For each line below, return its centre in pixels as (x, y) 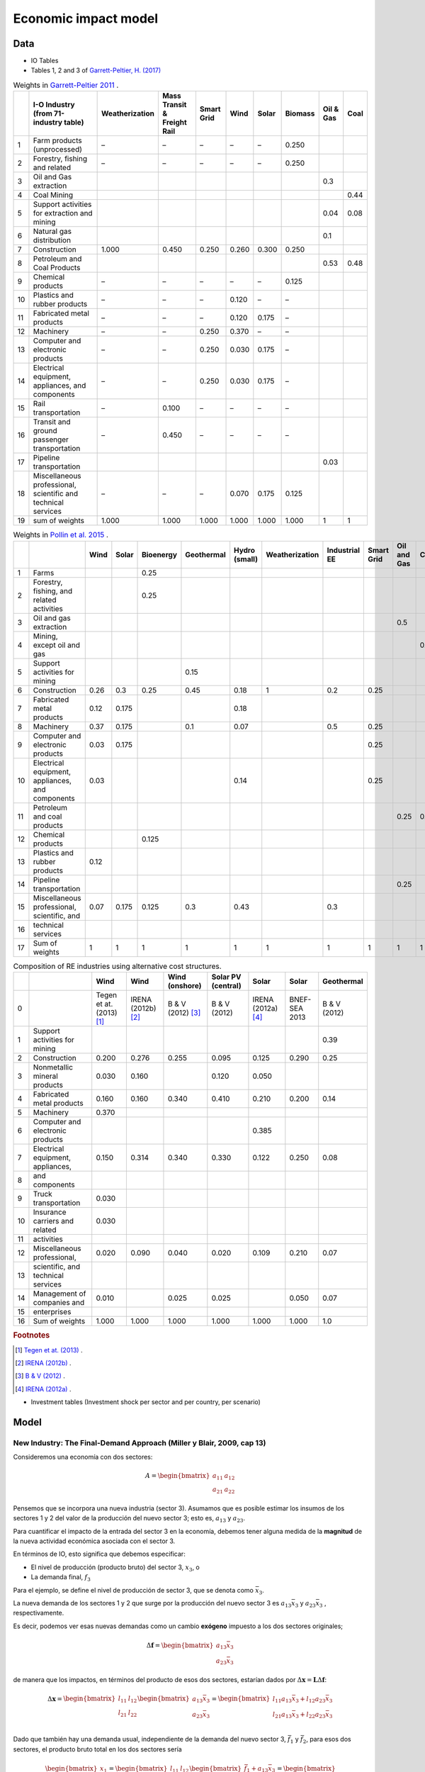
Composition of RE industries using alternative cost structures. (118, 966)
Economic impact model (86, 18)
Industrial (344, 550)
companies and (59, 1302)
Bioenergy (159, 554)
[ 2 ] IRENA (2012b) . (43, 1363)
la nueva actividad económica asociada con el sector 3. (94, 1541)
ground (45, 431)
